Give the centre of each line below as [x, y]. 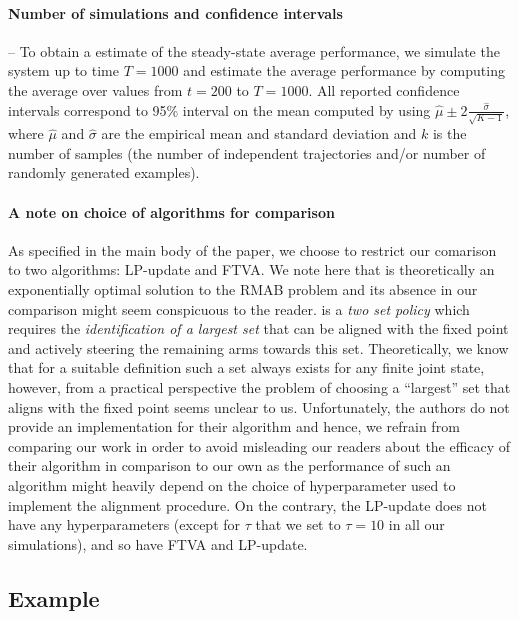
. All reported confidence [384, 89]
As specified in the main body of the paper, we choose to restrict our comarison [252, 249]
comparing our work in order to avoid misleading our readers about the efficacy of [259, 445]
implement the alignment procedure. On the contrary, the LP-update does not [247, 504]
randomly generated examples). [104, 172]
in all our [416, 524]
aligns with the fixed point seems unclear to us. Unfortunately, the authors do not [259, 406]
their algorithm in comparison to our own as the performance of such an [229, 465]
